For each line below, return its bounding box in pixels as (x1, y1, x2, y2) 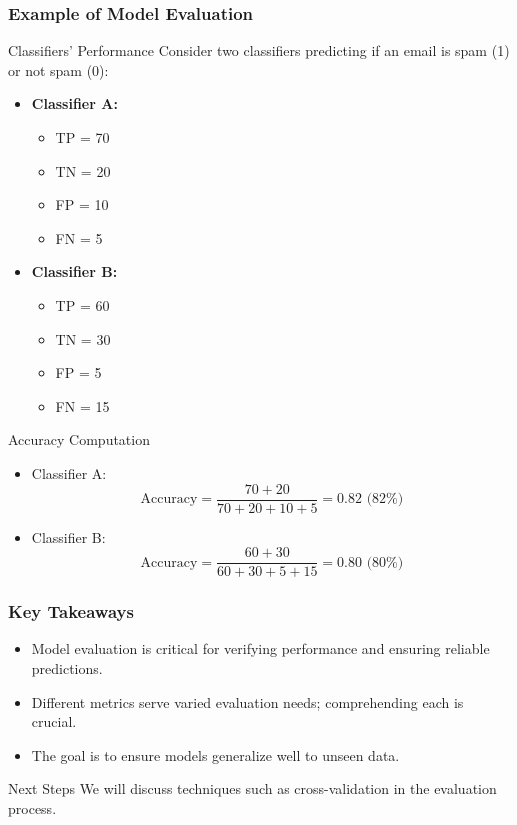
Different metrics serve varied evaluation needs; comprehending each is (31, 691, 464, 712)
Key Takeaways (8, 599, 134, 624)
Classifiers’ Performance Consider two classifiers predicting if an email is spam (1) (8, 40, 510, 61)
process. (8, 798, 57, 819)
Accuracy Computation (8, 429, 150, 450)
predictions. (31, 658, 103, 679)
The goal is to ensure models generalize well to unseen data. (31, 744, 400, 765)
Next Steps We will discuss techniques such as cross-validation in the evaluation (8, 778, 497, 799)
